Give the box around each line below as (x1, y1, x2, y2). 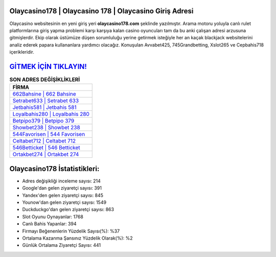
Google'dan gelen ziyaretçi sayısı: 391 (22, 185, 102, 191)
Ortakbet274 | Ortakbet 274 (12, 151, 79, 158)
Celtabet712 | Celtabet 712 (12, 137, 76, 145)
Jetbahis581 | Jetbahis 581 (12, 104, 77, 111)
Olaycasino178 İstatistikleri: (9, 164, 100, 173)
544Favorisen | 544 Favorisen (12, 131, 85, 138)
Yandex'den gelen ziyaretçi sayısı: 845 (22, 192, 103, 198)
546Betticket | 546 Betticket (12, 144, 80, 151)
